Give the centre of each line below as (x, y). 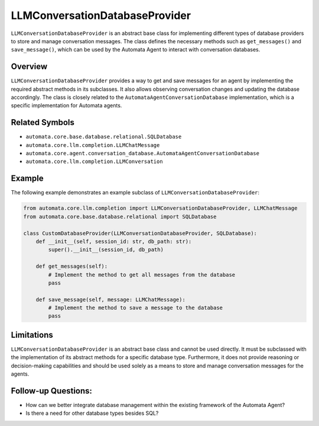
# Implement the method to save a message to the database (136, 308)
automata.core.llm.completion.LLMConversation (94, 162)
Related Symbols (43, 122)
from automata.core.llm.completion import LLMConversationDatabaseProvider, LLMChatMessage (160, 208)
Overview (29, 67)
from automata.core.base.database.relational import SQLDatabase (120, 217)
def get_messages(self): (72, 266)
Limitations (32, 335)
